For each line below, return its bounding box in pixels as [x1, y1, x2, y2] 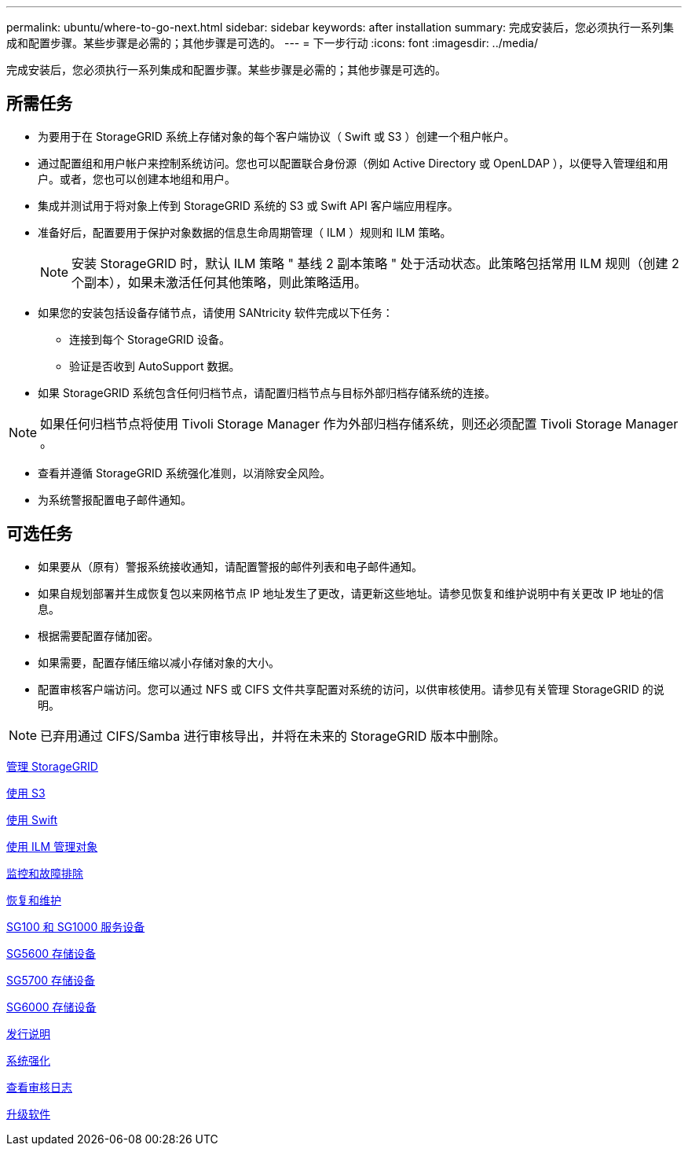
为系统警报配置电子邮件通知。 [38, 492, 192, 506]
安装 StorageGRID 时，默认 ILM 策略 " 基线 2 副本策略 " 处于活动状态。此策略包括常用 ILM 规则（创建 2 [71, 255, 679, 271]
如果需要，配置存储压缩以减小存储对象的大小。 [38, 655, 280, 669]
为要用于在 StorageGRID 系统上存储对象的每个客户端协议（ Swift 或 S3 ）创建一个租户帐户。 [38, 129, 515, 143]
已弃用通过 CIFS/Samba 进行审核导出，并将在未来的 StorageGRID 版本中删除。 [40, 727, 506, 744]
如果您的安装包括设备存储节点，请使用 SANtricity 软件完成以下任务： [38, 305, 393, 319]
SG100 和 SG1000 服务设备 [6, 919, 145, 933]
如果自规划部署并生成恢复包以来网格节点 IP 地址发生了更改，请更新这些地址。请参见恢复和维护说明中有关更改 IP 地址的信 [38, 586, 664, 600]
